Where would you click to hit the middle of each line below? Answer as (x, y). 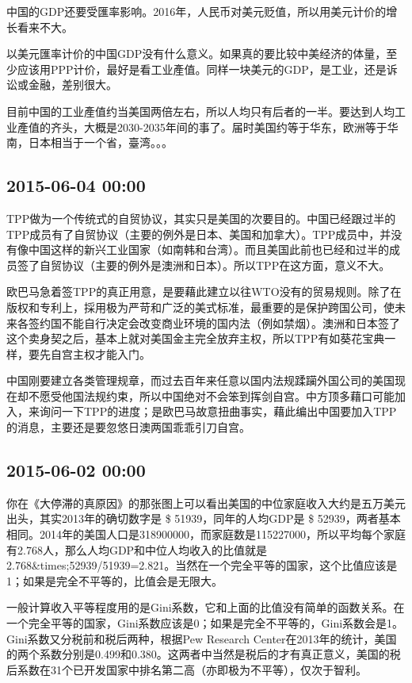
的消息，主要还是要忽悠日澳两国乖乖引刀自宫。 (128, 427)
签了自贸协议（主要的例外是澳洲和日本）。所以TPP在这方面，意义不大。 (204, 265)
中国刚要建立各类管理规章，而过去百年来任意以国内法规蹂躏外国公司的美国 (200, 380)
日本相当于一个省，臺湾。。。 (100, 142)
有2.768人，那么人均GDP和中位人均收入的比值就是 (137, 549)
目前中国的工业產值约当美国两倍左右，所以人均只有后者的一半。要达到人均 (200, 111)
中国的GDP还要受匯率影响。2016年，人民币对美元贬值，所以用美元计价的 (196, 11)
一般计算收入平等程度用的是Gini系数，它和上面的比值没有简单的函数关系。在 (206, 607)
